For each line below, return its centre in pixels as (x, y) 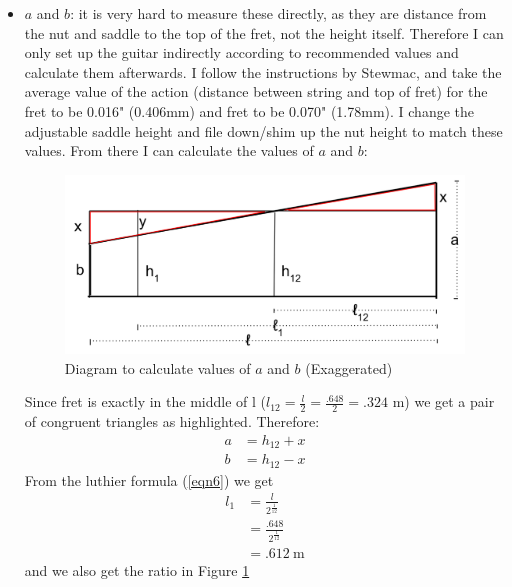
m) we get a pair (443, 401)
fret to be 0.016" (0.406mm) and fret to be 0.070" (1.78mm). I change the (249, 110)
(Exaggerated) (349, 367)
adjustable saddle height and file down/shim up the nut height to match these (263, 130)
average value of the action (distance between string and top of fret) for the (256, 91)
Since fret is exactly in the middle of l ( (145, 401)
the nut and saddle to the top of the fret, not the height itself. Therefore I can (264, 32)
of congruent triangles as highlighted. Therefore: (172, 421)
